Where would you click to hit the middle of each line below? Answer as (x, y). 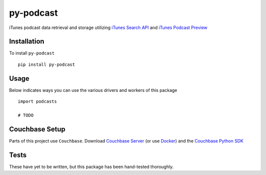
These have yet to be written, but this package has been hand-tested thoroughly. (91, 167)
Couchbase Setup (37, 129)
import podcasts (37, 102)
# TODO (26, 115)
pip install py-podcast (47, 64)
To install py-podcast (32, 53)
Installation (27, 42)
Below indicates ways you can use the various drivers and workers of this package (93, 90)
